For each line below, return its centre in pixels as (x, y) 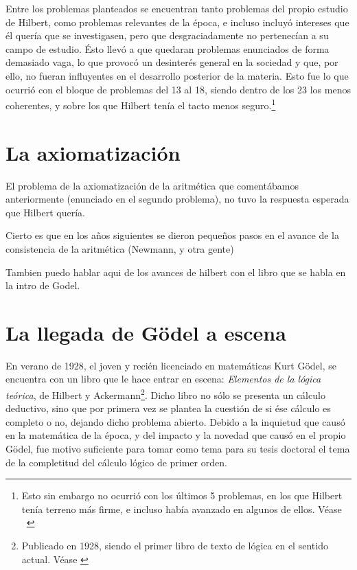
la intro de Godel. (43, 285)
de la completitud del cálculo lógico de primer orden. (116, 462)
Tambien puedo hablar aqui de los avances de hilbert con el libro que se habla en (176, 272)
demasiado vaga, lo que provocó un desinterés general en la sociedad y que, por (172, 62)
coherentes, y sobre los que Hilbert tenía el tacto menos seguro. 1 (141, 104)
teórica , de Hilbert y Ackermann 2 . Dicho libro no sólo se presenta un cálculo (165, 394)
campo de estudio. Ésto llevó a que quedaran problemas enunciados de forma (168, 48)
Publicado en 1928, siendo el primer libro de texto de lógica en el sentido (175, 545)
